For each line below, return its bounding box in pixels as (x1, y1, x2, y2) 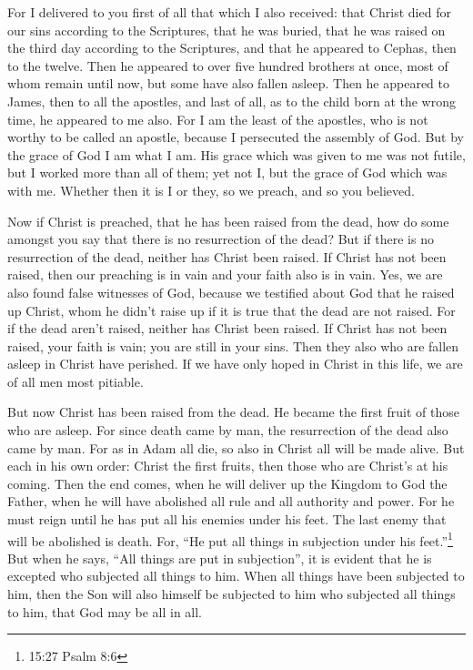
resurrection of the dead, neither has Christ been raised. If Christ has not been (7, 247, 447, 266)
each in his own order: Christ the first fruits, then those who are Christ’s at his (7, 456, 448, 475)
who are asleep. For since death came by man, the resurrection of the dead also (7, 421, 448, 440)
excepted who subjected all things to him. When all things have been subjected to (7, 566, 465, 585)
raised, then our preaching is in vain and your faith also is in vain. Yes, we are (7, 265, 443, 284)
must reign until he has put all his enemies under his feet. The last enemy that (7, 510, 447, 529)
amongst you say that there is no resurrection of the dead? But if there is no (7, 229, 434, 249)
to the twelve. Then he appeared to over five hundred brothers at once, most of (7, 56, 448, 75)
